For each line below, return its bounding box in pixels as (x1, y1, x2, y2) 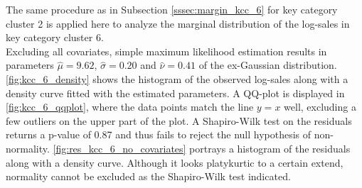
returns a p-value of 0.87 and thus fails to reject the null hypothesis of (6, 127, 312, 142)
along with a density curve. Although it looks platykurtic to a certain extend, (6, 155, 344, 170)
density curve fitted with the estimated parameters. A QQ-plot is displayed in (6, 85, 345, 100)
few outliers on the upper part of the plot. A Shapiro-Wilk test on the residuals (6, 113, 352, 128)
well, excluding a (284, 99, 356, 114)
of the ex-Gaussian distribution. (198, 57, 337, 72)
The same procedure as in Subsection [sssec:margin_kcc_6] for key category (6, 2, 338, 16)
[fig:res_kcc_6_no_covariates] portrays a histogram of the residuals (53, 140, 351, 155)
